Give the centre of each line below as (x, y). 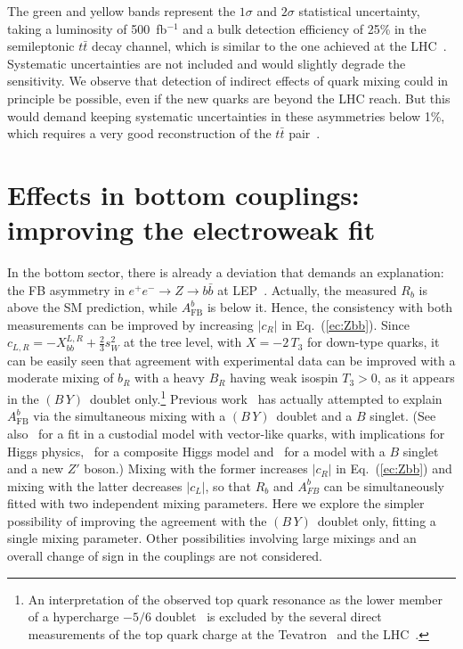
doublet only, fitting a (377, 520)
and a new (35, 468)
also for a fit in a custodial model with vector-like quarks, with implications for (226, 433)
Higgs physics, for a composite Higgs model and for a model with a (196, 451)
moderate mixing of (61, 378)
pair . (305, 133)
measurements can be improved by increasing (130, 324)
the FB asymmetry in (66, 289)
